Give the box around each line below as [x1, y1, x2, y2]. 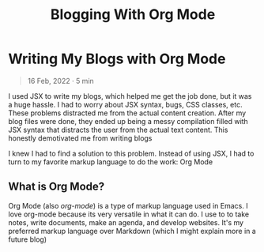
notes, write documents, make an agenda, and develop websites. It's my [8, 217, 243, 227]
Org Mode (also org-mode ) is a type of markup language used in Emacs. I [8, 201, 248, 210]
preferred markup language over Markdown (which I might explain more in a [8, 226, 257, 235]
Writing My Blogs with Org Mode [8, 50, 226, 68]
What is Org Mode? [8, 180, 105, 194]
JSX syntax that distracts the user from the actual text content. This [8, 125, 228, 134]
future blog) [8, 235, 47, 244]
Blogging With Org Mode [50, 6, 216, 24]
